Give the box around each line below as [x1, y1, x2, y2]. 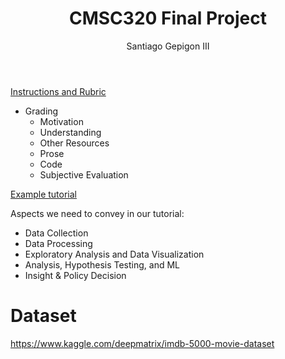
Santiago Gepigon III [126, 40, 210, 52]
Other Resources [39, 137, 110, 149]
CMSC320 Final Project [68, 7, 268, 30]
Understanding [39, 126, 102, 138]
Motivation [39, 115, 84, 127]
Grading [24, 105, 59, 117]
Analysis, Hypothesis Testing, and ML [24, 258, 180, 271]
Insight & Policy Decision [24, 269, 127, 281]
